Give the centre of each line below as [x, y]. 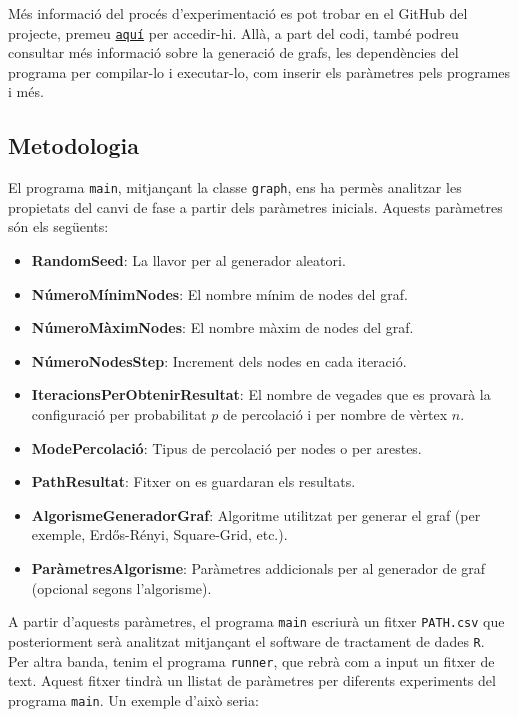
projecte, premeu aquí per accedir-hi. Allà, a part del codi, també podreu [233, 32]
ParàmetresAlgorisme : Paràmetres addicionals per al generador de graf [258, 568]
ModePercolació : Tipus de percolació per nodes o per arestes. [226, 447]
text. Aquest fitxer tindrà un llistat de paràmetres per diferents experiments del [252, 680]
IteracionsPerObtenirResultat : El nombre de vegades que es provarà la [261, 394]
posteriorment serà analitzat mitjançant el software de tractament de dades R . [246, 640]
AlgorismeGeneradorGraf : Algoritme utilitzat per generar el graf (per [256, 514]
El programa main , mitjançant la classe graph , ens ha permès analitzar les [235, 187]
